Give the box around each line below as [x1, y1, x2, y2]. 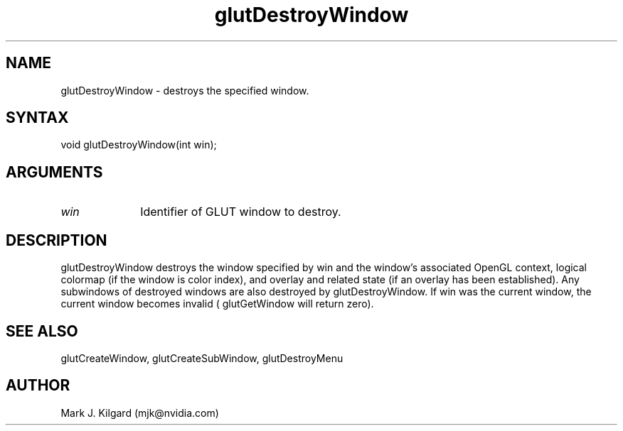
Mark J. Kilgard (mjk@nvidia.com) [60, 406, 219, 419]
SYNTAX [6, 109, 69, 127]
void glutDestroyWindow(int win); [60, 138, 217, 151]
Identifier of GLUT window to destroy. [140, 204, 341, 219]
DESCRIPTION [6, 231, 107, 249]
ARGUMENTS [6, 163, 103, 181]
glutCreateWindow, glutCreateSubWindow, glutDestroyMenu [60, 351, 344, 364]
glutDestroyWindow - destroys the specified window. [60, 84, 309, 97]
